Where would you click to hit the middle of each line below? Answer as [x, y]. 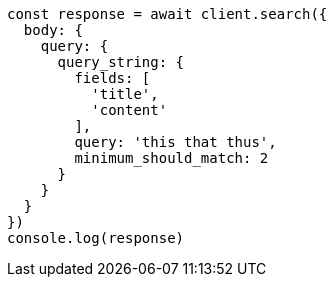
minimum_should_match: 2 [171, 158]
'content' [129, 110]
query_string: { [121, 62]
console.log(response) [96, 238]
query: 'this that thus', [175, 142]
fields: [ [112, 78]
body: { [53, 30]
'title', [125, 94]
